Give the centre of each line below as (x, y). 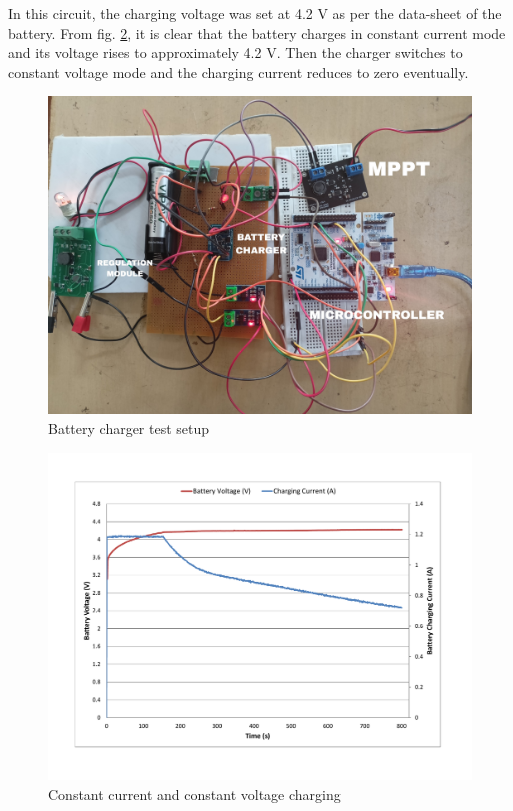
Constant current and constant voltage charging (194, 793)
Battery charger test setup (129, 427)
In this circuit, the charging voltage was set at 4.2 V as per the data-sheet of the (255, 13)
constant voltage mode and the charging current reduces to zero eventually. (238, 71)
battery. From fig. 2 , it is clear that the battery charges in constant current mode (257, 32)
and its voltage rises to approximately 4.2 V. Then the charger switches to (235, 52)
